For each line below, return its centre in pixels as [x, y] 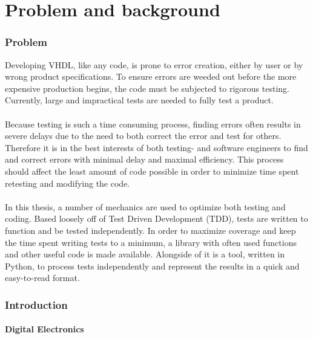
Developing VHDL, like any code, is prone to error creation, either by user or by [154, 64]
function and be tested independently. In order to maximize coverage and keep [150, 230]
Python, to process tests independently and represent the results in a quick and [152, 266]
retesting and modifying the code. [68, 183]
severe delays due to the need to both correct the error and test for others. [143, 136]
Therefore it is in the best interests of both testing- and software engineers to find [156, 147]
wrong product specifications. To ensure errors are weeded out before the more [151, 76]
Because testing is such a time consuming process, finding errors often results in [153, 124]
